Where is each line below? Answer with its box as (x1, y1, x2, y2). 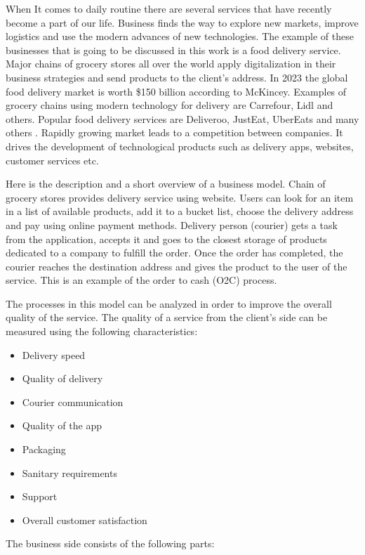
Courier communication (22, 394, 124, 409)
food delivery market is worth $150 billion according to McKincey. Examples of (6, 84, 347, 98)
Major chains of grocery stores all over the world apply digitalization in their (6, 56, 336, 71)
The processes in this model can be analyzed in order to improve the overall (6, 296, 332, 311)
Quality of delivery (22, 371, 103, 386)
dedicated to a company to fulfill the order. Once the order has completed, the (6, 245, 343, 260)
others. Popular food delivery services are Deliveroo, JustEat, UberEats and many (6, 111, 359, 126)
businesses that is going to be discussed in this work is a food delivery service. (6, 42, 341, 57)
